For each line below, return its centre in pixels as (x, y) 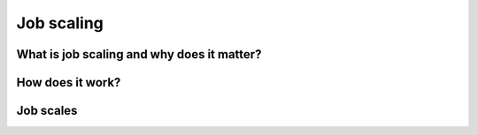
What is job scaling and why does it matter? (139, 54)
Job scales (47, 111)
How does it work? (69, 82)
